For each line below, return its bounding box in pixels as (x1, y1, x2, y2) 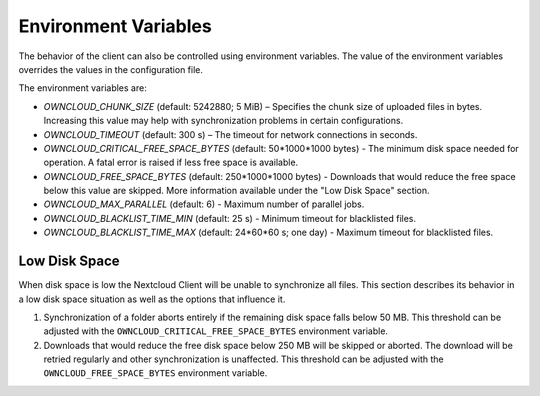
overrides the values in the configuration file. (18, 63, 204, 75)
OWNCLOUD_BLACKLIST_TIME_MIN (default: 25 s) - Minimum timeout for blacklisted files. (43, 212, 417, 224)
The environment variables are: (18, 82, 147, 94)
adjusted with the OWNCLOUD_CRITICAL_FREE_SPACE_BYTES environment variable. (43, 325, 389, 337)
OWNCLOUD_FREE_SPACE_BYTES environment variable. (43, 367, 268, 379)
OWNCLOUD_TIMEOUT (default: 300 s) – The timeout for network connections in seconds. (43, 128, 418, 140)
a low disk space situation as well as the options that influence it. (18, 293, 286, 305)
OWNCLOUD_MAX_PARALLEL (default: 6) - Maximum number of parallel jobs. (43, 198, 365, 210)
